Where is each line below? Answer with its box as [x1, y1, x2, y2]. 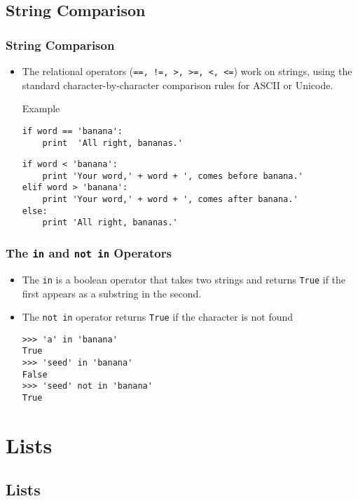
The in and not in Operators [6, 244, 172, 262]
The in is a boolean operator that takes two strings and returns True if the [22, 272, 346, 286]
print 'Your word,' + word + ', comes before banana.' [42, 171, 303, 181]
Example [22, 101, 60, 116]
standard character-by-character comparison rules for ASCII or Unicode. [22, 77, 333, 92]
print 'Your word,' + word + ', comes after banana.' [42, 194, 298, 205]
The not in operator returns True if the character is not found [22, 309, 294, 324]
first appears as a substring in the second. [22, 286, 202, 300]
